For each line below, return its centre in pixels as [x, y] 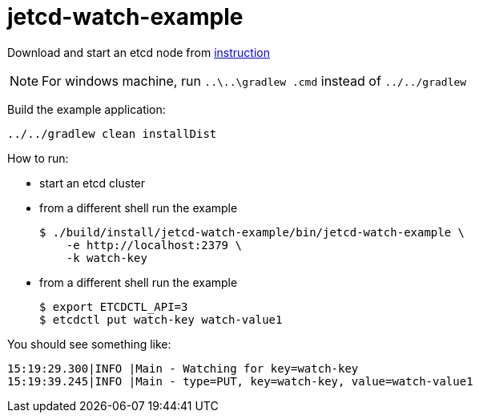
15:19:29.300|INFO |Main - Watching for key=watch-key [183, 368]
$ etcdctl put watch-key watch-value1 [161, 319]
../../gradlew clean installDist [112, 133]
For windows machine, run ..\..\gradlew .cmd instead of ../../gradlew [254, 81]
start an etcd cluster [93, 183]
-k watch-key [107, 258]
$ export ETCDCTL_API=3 [114, 306]
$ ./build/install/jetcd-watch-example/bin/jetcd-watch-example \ [252, 232]
